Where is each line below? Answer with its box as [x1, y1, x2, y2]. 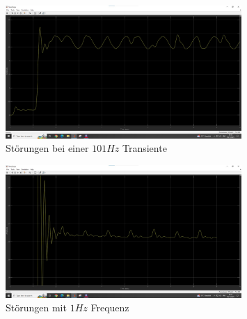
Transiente [122, 141, 167, 155]
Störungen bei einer [6, 141, 89, 155]
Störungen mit [6, 300, 67, 315]
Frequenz [90, 300, 129, 315]
